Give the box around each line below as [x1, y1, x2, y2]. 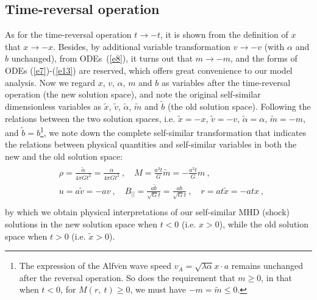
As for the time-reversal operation [5, 28, 132, 41]
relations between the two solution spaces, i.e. [5, 112, 176, 124]
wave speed [129, 259, 171, 272]
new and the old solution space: [5, 150, 123, 163]
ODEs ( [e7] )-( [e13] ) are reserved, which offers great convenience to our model [5, 63, 293, 76]
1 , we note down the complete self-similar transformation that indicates [40, 124, 307, 138]
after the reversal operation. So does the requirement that [19, 271, 235, 284]
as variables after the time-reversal [162, 76, 291, 88]
